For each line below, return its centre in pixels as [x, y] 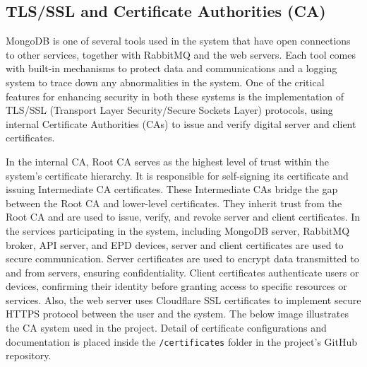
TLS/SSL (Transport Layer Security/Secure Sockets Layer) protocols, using [169, 110]
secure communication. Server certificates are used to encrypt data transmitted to [182, 258]
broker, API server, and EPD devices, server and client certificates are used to [175, 244]
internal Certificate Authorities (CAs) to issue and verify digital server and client [181, 123]
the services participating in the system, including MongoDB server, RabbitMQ [178, 230]
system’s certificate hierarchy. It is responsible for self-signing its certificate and [177, 175]
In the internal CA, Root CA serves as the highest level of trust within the [167, 161]
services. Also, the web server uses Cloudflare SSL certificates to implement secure [183, 299]
